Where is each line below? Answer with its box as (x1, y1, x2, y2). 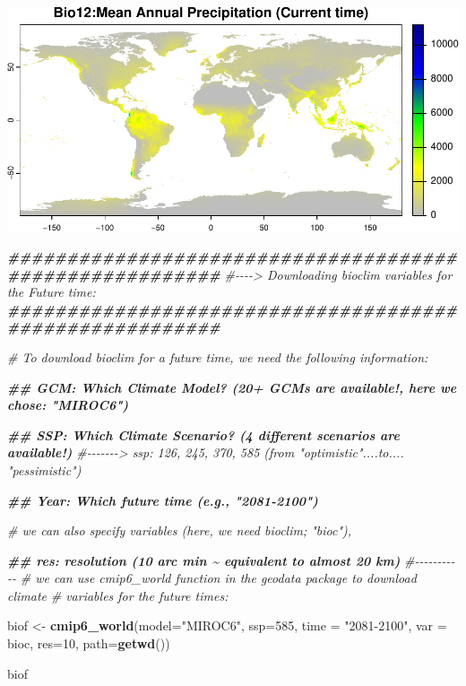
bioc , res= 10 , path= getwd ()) (7, 634, 170, 653)
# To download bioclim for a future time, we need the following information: (7, 347, 428, 366)
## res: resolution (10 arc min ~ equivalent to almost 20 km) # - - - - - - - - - (7, 551, 455, 569)
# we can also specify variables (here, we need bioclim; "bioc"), (7, 521, 352, 540)
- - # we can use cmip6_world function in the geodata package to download (7, 569, 417, 587)
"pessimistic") (7, 460, 82, 479)
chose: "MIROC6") (7, 395, 129, 414)
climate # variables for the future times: (7, 586, 229, 604)
